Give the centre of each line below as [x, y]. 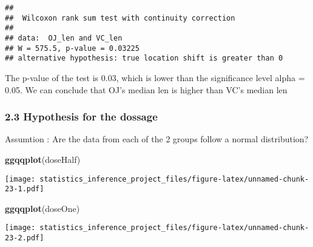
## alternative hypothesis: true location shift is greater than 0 [144, 58]
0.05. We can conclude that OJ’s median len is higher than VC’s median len [146, 89]
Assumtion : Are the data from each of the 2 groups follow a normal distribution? [157, 139]
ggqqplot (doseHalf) [43, 159]
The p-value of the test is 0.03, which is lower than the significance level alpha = [155, 77]
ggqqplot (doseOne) [42, 208]
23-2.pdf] [25, 238]
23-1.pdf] [25, 189]
